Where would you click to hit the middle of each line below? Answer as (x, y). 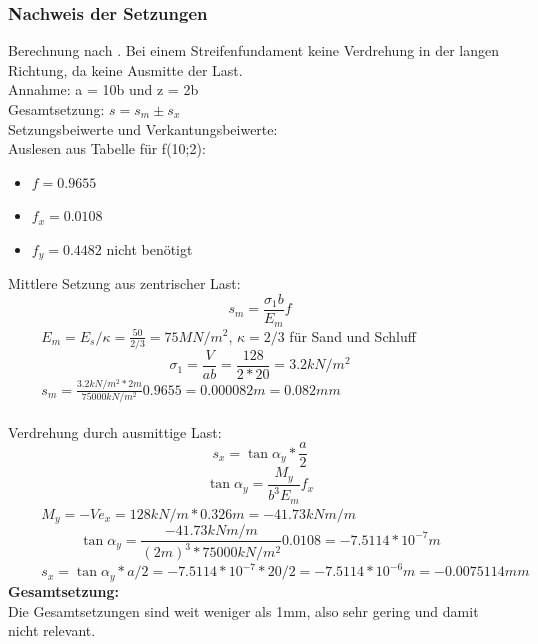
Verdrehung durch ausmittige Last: (115, 431)
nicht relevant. (52, 630)
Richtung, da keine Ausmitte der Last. (125, 69)
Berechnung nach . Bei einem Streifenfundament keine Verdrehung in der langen (254, 50)
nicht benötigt (149, 248)
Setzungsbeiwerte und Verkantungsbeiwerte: (143, 128)
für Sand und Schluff (352, 335)
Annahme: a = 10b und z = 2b (103, 89)
